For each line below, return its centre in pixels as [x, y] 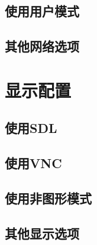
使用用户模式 [42, 11]
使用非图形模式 [48, 198]
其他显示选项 [42, 233]
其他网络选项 [42, 46]
